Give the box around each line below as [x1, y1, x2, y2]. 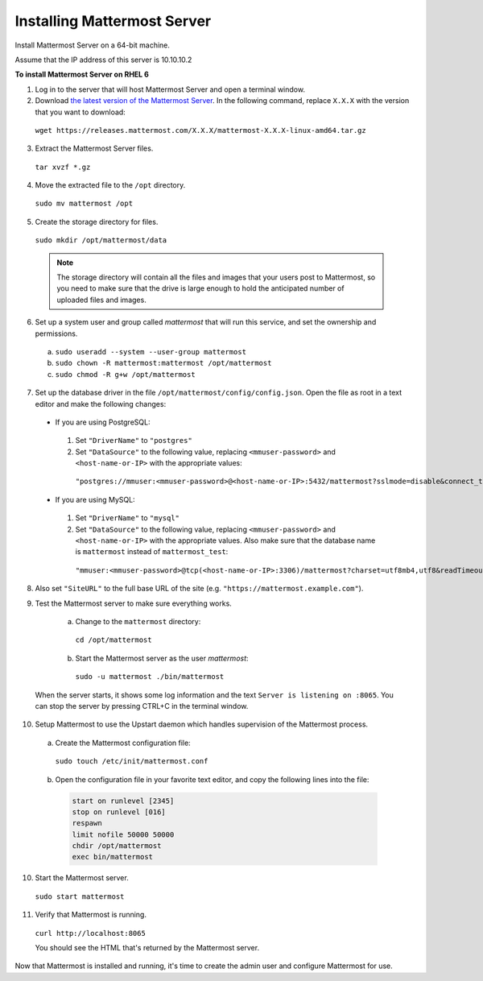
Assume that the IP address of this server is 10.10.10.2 [14, 55, 192, 64]
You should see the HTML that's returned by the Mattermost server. [35, 943, 260, 952]
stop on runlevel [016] [72, 807, 167, 817]
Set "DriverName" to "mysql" [75, 513, 180, 523]
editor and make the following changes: [35, 399, 167, 408]
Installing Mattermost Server [14, 12, 212, 30]
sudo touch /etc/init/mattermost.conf [55, 757, 208, 766]
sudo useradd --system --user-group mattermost [55, 347, 247, 356]
